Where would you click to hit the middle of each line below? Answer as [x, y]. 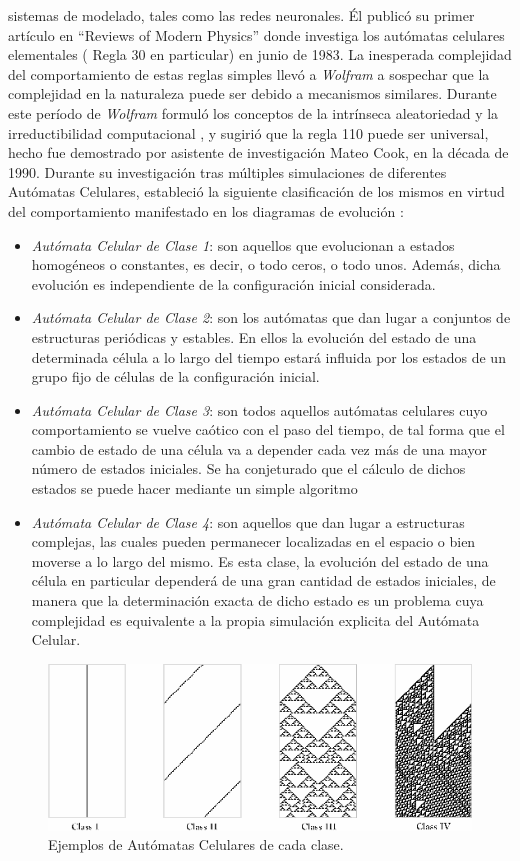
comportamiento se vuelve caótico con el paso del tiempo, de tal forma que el [268, 429]
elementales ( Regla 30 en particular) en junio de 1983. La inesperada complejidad [260, 54]
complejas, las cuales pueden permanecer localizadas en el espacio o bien [253, 541]
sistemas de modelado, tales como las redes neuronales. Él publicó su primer [241, 15]
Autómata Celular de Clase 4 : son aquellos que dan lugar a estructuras [248, 521]
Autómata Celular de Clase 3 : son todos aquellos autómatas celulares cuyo [259, 409]
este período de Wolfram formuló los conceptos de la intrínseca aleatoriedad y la [253, 112]
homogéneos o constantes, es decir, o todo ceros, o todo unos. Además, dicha [266, 264]
